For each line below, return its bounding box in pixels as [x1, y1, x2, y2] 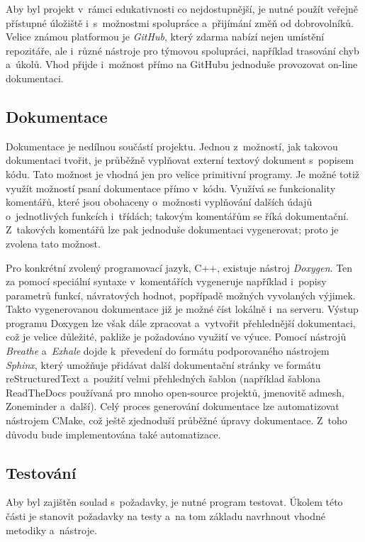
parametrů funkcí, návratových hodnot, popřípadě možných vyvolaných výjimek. [6, 287, 356, 302]
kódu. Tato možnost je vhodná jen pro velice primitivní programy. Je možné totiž [6, 166, 359, 181]
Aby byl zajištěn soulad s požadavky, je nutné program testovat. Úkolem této [6, 494, 343, 509]
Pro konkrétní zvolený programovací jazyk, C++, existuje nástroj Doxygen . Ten [6, 260, 353, 275]
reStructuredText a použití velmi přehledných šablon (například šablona [6, 371, 321, 386]
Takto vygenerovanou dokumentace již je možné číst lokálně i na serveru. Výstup [6, 302, 359, 316]
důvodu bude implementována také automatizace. [6, 426, 221, 441]
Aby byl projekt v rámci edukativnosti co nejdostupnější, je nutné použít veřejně [6, 1, 359, 16]
